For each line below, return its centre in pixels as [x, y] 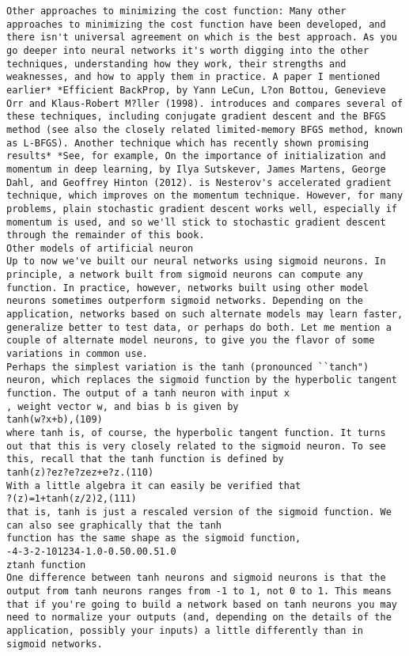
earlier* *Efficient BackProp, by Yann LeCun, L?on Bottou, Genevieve [196, 90]
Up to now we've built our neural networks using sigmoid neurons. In [196, 262]
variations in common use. [77, 354]
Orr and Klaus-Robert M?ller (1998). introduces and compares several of [205, 103]
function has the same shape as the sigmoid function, [154, 538]
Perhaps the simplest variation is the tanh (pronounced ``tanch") [188, 367]
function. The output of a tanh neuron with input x [148, 394]
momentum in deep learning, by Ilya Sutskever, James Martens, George [196, 169]
